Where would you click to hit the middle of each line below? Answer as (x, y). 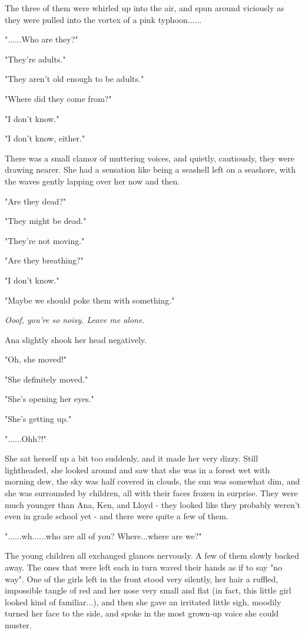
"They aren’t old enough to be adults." (74, 79)
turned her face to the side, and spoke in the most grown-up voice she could (142, 613)
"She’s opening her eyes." (49, 399)
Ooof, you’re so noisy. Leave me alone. (75, 320)
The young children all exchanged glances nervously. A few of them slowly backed (152, 555)
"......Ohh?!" (26, 438)
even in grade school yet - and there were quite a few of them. (117, 516)
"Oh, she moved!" (36, 359)
